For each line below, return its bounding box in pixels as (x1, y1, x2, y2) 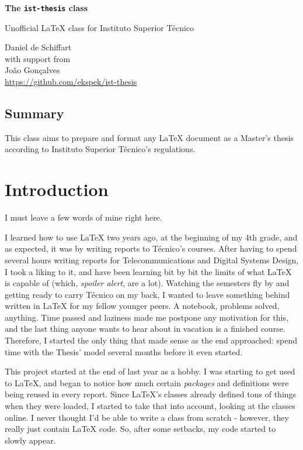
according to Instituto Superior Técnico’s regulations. (5, 143, 196, 155)
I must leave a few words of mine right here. (5, 211, 162, 224)
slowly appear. (5, 434, 56, 446)
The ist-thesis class (5, 2, 88, 13)
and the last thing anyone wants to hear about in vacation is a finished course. (5, 322, 285, 335)
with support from (5, 52, 71, 64)
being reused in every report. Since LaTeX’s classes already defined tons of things (5, 388, 297, 400)
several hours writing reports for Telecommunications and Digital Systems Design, (5, 253, 299, 266)
